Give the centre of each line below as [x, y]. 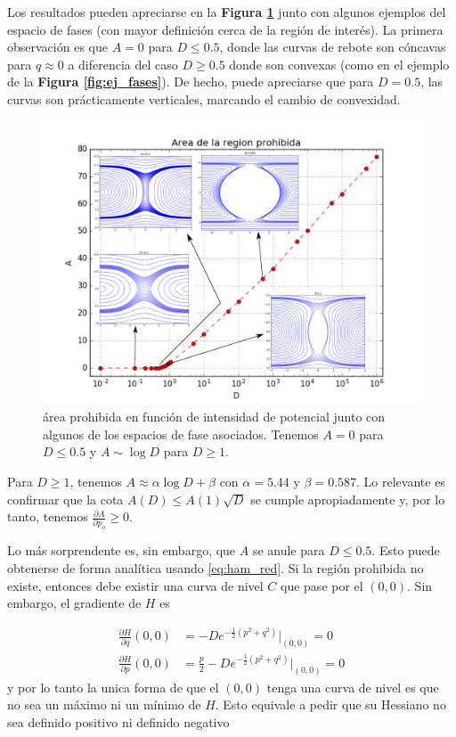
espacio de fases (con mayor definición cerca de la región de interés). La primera [225, 29]
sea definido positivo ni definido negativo [118, 721]
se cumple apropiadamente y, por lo [348, 499]
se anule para [289, 550]
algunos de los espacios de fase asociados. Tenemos [181, 434]
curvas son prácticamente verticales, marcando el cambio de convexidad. [204, 98]
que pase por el [322, 585]
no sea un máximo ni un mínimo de [104, 704]
